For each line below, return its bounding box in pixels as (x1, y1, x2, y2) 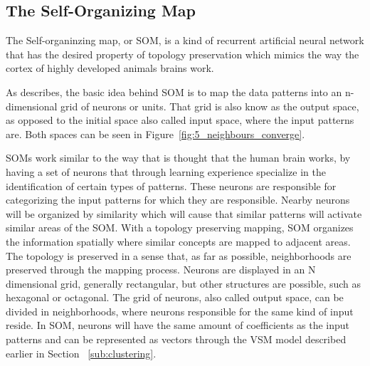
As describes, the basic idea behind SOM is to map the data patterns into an (6, 84, 342, 99)
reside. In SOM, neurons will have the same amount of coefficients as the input (6, 318, 350, 333)
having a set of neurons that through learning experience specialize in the (6, 164, 326, 179)
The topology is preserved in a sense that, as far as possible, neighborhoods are (6, 248, 351, 263)
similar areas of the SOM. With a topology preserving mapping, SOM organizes (6, 220, 354, 235)
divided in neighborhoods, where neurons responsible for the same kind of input (6, 303, 354, 318)
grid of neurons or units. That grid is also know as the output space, (60, 98, 359, 113)
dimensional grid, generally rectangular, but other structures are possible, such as (6, 276, 361, 291)
